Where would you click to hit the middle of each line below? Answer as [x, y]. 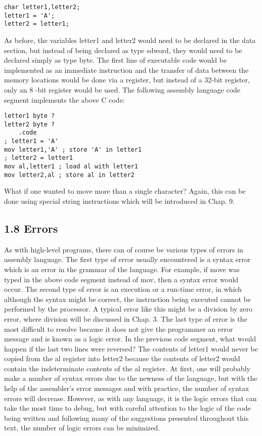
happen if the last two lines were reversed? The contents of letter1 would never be [131, 348]
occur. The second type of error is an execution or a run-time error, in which [123, 289]
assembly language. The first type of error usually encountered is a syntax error [127, 259]
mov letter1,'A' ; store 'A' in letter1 [73, 149]
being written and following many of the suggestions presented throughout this [126, 418]
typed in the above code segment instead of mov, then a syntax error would [121, 279]
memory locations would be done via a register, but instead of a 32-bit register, [127, 80]
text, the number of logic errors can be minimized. [82, 428]
